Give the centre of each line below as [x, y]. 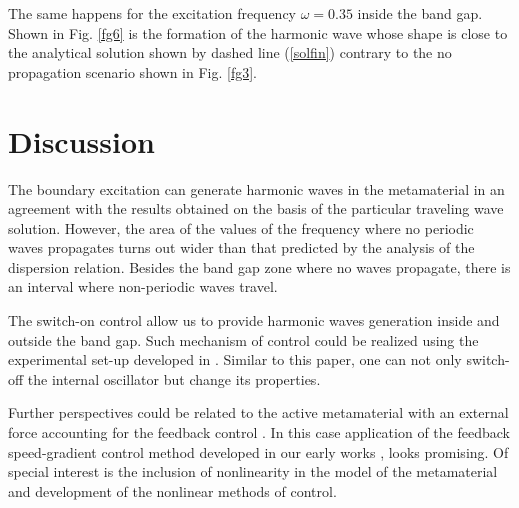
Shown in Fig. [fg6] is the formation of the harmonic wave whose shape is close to [258, 32]
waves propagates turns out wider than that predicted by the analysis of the [241, 247]
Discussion [81, 140]
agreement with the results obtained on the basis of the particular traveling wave [256, 208]
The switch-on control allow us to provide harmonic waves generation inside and [254, 320]
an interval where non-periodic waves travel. [143, 286]
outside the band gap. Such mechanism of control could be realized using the [243, 339]
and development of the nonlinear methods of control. [172, 490]
